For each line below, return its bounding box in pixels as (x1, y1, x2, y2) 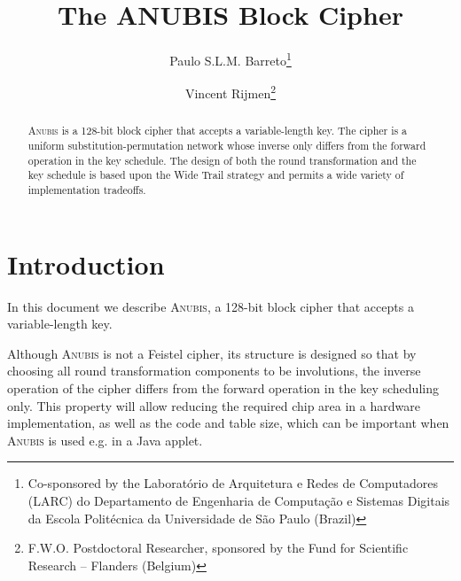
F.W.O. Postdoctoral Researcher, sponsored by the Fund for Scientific (27, 538, 409, 557)
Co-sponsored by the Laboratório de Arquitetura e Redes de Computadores (27, 474, 438, 492)
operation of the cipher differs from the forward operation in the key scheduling (7, 379, 439, 398)
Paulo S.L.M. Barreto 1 (169, 49, 292, 69)
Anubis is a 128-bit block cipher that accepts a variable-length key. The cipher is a (27, 123, 408, 138)
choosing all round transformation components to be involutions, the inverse (7, 361, 421, 380)
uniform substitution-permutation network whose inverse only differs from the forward (27, 138, 426, 153)
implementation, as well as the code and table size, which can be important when (7, 414, 449, 432)
